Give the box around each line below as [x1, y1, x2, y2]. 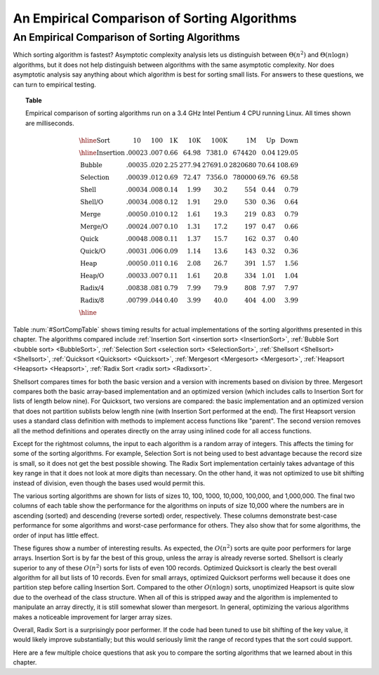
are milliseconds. [25, 119, 75, 127]
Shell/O [80, 197, 104, 206]
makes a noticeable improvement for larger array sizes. [13, 612, 173, 621]
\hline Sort [79, 136, 110, 144]
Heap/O [80, 271, 105, 280]
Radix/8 [80, 296, 105, 304]
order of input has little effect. [13, 531, 100, 539]
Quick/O [80, 247, 106, 255]
